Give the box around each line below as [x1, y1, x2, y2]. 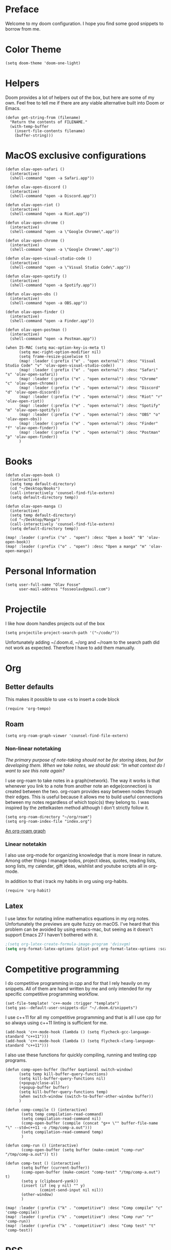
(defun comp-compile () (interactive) [5, 1107, 88, 1112]
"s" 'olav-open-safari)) [5, 372, 58, 377]
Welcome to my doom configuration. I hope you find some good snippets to [5, 20, 164, 27]
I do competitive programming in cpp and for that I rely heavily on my [5, 980, 150, 986]
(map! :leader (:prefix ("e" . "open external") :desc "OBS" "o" [18, 412, 160, 417]
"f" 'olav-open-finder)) [5, 425, 58, 430]
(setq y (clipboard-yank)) [21, 1179, 79, 1184]
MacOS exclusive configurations [5, 150, 147, 161]
